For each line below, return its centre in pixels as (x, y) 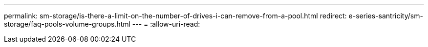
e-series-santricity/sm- (386, 16)
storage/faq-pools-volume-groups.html (67, 24)
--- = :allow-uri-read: (166, 24)
